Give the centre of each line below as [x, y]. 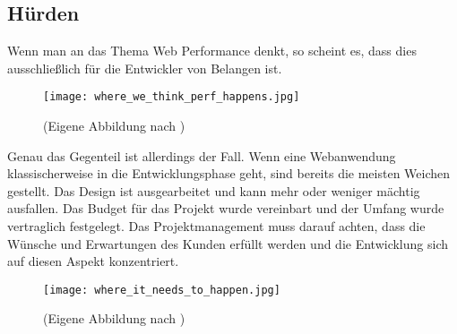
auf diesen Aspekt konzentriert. [93, 261]
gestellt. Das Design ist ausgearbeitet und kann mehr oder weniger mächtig [214, 190]
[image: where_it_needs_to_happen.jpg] [162, 290]
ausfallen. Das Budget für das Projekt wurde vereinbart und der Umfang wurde [226, 208]
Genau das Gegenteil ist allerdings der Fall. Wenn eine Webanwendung [202, 155]
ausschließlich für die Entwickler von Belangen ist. [145, 68]
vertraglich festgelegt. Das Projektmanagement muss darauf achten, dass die [216, 226]
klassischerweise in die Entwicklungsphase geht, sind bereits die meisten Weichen [229, 173]
